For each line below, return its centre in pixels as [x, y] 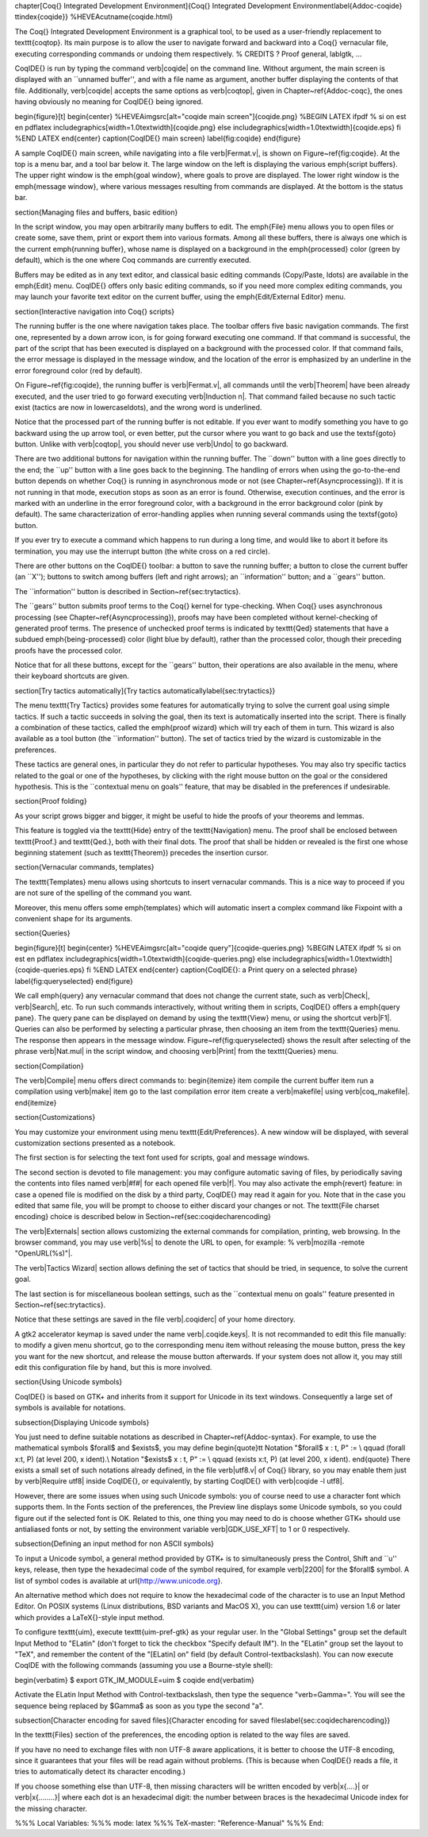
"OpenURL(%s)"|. [44, 1253]
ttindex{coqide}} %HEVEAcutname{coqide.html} [94, 17]
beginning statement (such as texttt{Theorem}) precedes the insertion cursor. [141, 852]
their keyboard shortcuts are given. [72, 676]
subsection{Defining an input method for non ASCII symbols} [114, 1544]
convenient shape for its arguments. [73, 918]
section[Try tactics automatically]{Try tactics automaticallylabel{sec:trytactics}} [145, 690]
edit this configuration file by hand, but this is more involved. [113, 1367]
